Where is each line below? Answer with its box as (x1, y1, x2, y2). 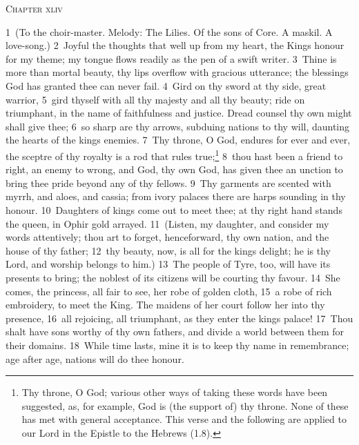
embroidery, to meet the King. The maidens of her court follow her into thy (6, 297, 325, 312)
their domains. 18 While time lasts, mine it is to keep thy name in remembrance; (6, 337, 349, 352)
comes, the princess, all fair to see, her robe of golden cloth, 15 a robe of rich (6, 284, 332, 298)
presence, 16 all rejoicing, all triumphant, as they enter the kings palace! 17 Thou (6, 310, 353, 325)
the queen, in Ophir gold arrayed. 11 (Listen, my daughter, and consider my (6, 216, 329, 230)
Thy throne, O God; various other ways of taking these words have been (21, 385, 328, 399)
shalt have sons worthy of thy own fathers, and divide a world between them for (6, 324, 345, 339)
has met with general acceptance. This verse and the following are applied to (21, 412, 347, 426)
